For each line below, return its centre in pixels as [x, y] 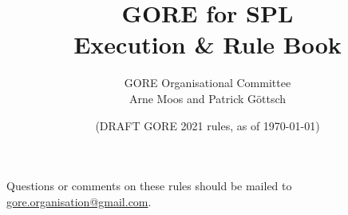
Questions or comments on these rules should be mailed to [149, 186]
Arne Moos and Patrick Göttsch [208, 98]
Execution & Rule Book [208, 44]
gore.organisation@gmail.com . [79, 201]
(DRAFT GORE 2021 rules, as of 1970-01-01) [208, 125]
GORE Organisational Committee [208, 83]
